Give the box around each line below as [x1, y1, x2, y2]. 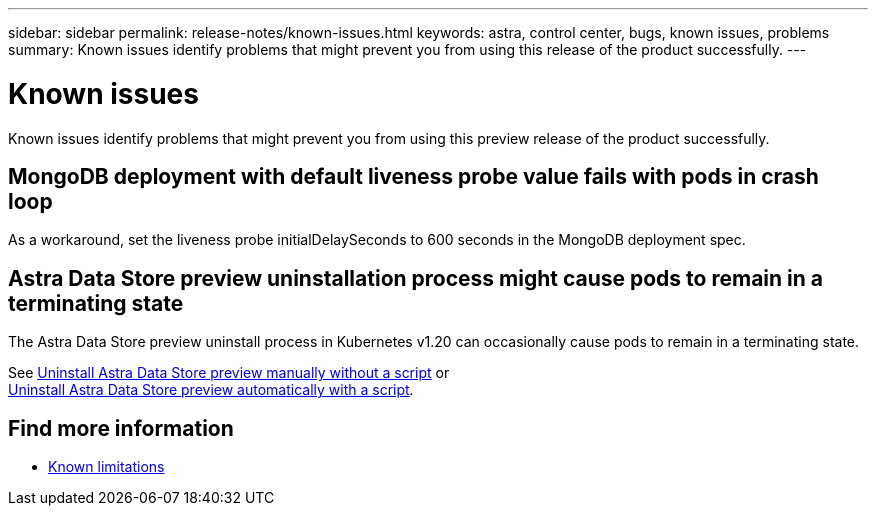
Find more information [8, 415, 234, 441]
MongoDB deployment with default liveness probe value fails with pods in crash [8, 163, 819, 189]
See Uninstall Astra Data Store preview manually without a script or [8, 364, 450, 382]
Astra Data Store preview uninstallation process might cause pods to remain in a [8, 265, 824, 291]
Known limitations [48, 458, 165, 476]
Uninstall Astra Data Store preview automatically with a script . [8, 381, 414, 399]
